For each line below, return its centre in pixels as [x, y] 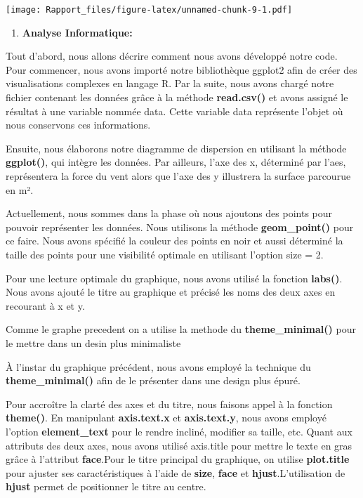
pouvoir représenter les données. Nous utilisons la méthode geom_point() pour [180, 227]
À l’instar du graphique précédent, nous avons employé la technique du [158, 366]
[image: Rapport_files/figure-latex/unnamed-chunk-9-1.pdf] [149, 10]
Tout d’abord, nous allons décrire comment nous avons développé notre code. [172, 56]
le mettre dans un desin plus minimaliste [93, 342]
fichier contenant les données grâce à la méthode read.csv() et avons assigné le [177, 97]
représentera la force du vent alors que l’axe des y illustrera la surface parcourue [178, 176]
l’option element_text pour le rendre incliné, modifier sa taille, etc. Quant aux [179, 431]
